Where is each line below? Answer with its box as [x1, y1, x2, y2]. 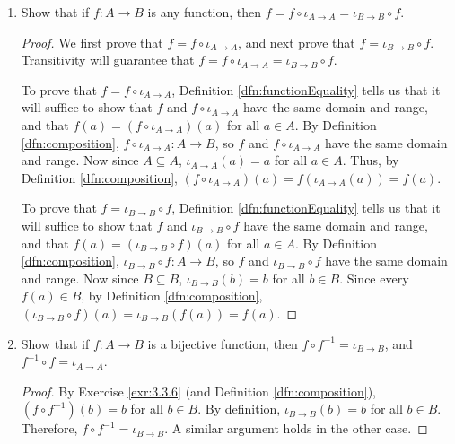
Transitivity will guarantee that [21, 50, 195, 69]
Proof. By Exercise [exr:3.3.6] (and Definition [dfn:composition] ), [21, 381, 376, 400]
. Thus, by [342, 151, 399, 170]
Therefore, [21, 419, 78, 438]
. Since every [339, 268, 409, 287]
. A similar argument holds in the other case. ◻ [164, 419, 428, 438]
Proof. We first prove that [21, 32, 163, 51]
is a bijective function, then [147, 334, 298, 353]
